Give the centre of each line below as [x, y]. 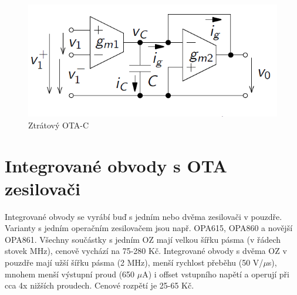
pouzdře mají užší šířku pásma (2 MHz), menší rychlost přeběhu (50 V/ [134, 262]
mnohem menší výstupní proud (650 [70, 274]
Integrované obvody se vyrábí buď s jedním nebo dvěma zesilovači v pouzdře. [144, 216]
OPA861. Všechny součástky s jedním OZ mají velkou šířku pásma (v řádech [143, 239]
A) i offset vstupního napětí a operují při [216, 274]
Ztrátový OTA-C [59, 125]
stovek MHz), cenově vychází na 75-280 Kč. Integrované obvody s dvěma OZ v [146, 251]
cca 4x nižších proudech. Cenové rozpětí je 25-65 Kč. [99, 285]
